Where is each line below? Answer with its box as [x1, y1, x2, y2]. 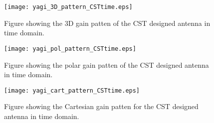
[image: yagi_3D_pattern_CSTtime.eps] [4, 3, 133, 10]
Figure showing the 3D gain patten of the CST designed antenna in [4, 17, 211, 28]
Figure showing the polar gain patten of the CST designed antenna [4, 59, 209, 70]
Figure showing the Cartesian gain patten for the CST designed [4, 101, 199, 112]
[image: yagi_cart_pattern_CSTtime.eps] [4, 87, 140, 94]
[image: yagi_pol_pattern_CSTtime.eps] [4, 45, 136, 52]
